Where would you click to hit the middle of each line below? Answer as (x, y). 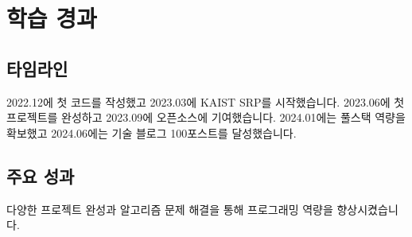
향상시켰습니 (367, 209)
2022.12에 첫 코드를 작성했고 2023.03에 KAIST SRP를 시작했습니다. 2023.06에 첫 (206, 101)
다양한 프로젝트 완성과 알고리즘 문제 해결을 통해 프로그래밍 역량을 (170, 209)
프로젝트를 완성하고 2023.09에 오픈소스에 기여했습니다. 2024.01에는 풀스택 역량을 (206, 117)
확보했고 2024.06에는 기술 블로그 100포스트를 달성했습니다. (152, 132)
